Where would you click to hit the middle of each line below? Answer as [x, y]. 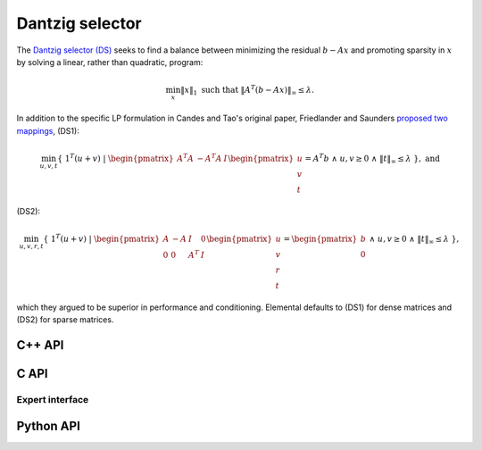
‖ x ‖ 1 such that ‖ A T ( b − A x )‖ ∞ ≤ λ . [247, 90]
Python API [48, 425]
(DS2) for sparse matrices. [65, 320]
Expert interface [53, 399]
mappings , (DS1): [48, 130]
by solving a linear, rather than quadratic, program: [110, 62]
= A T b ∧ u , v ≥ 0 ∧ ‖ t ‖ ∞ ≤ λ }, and [373, 158]
